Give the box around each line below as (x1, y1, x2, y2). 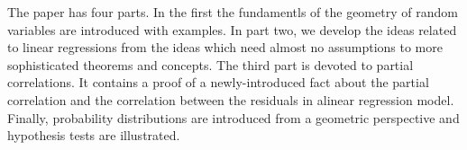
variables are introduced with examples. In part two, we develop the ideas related (7, 20, 457, 39)
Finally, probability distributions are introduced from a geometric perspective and (7, 108, 460, 127)
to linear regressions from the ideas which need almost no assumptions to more (7, 38, 443, 57)
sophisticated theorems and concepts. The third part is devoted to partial (7, 55, 414, 74)
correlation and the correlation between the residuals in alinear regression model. (7, 90, 454, 109)
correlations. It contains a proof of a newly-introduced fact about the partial (7, 73, 429, 92)
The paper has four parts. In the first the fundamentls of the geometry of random (7, 3, 458, 21)
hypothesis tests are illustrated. (7, 126, 180, 145)
